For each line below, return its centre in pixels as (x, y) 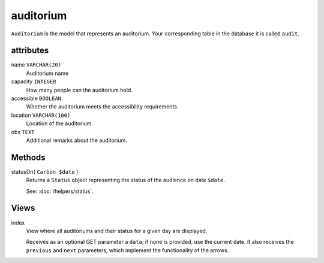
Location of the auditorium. (59, 123)
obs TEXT (23, 132)
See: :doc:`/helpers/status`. (60, 191)
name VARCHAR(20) (36, 65)
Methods (28, 157)
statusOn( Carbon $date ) (45, 171)
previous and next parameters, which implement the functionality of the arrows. (127, 250)
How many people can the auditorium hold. (79, 90)
